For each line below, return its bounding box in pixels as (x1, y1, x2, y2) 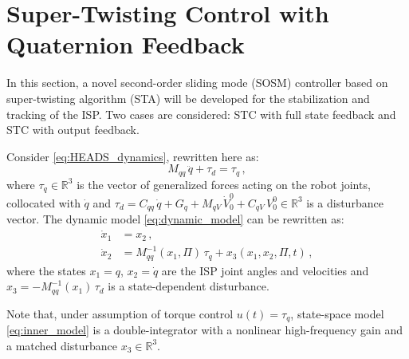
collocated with (6, 194, 81, 211)
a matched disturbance (6, 337, 117, 353)
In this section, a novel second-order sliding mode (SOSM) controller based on (6, 74, 388, 91)
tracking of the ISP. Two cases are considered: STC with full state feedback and (6, 105, 396, 122)
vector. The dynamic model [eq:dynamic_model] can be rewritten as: (6, 211, 344, 227)
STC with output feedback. (6, 121, 140, 138)
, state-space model (290, 305, 384, 322)
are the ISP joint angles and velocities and (161, 262, 369, 278)
